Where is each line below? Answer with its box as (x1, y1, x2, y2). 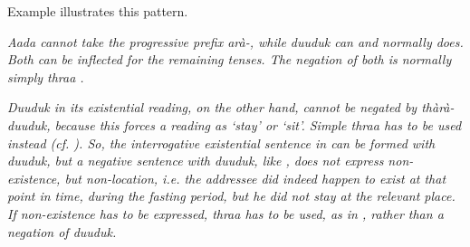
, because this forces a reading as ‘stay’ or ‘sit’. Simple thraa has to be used (46, 115, 462, 134)
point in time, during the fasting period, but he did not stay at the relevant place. (7, 186, 456, 205)
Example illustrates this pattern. (7, 2, 188, 20)
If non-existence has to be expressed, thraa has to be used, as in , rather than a (7, 204, 444, 223)
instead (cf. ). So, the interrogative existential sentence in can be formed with (7, 133, 436, 152)
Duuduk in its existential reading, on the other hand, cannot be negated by (7, 98, 417, 117)
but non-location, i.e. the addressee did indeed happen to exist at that (64, 168, 446, 187)
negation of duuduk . (7, 222, 117, 241)
